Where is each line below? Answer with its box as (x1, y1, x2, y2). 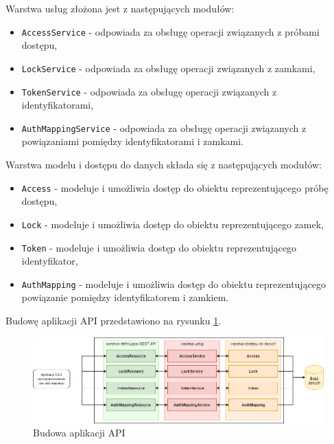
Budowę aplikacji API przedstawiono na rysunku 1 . (5, 313, 222, 327)
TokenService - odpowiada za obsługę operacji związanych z (21, 84, 277, 98)
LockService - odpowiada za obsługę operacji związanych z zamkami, (21, 60, 315, 75)
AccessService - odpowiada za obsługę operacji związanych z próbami (21, 24, 320, 38)
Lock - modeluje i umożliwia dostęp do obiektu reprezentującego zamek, (21, 217, 324, 231)
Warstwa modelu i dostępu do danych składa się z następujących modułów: (5, 157, 322, 171)
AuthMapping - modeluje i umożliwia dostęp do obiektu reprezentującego (21, 276, 326, 291)
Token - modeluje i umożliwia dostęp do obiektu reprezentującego (21, 240, 297, 254)
